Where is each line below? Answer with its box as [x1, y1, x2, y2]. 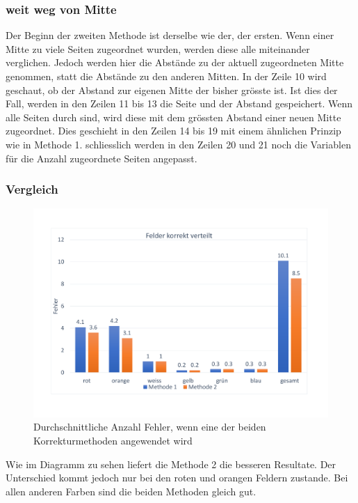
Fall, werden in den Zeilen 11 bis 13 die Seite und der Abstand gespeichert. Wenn [6, 96, 353, 111]
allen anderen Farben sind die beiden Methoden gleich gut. [6, 483, 257, 498]
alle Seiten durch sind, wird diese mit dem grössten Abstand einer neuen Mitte [6, 109, 341, 124]
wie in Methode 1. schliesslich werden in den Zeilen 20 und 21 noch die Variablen [6, 137, 351, 151]
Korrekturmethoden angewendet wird [33, 433, 193, 447]
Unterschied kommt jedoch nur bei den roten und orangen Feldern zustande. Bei [6, 470, 348, 485]
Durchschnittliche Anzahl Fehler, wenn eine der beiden [33, 419, 266, 434]
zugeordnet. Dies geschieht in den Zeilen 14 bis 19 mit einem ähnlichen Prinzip [6, 123, 341, 138]
